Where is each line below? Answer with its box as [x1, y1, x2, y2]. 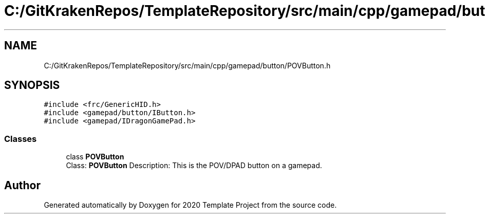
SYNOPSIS [4, 79, 60, 92]
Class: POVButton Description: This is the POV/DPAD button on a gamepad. [66, 161, 322, 170]
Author [4, 178, 41, 192]
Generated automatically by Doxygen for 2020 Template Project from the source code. [44, 201, 337, 210]
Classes [4, 133, 37, 144]
